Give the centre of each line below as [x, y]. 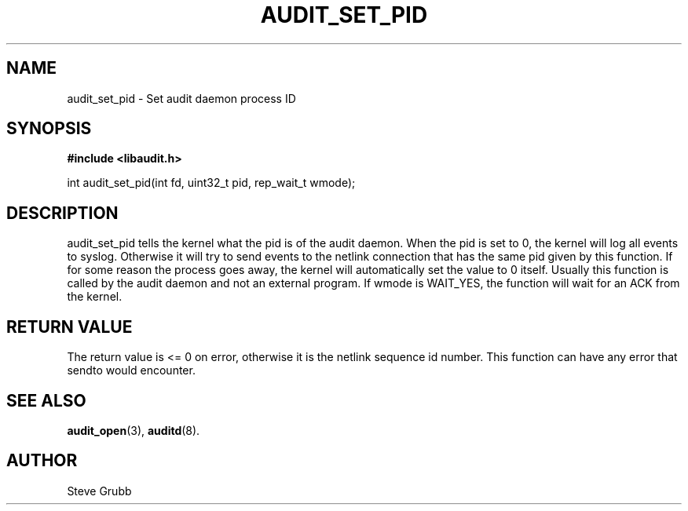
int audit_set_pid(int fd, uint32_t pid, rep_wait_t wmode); [211, 183]
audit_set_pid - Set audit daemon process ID [181, 98]
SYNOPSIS [49, 129]
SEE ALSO [46, 400]
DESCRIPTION [62, 213]
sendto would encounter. [131, 370]
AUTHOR [42, 461]
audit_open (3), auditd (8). [134, 430]
